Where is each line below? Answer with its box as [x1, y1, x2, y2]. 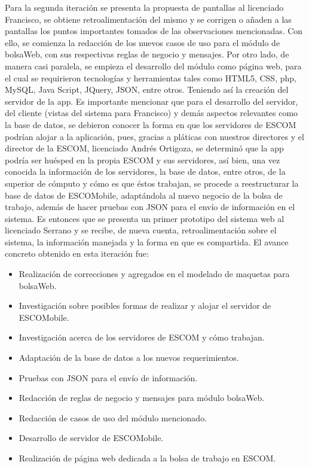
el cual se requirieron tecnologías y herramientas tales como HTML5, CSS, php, [5, 71, 296, 84]
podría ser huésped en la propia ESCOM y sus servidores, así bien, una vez [5, 153, 280, 166]
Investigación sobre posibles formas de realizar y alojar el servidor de [19, 299, 271, 312]
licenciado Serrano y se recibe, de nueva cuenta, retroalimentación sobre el [5, 224, 277, 236]
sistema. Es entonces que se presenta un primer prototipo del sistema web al [5, 212, 284, 224]
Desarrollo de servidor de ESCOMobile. [19, 431, 164, 444]
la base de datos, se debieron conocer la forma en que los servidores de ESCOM [5, 118, 296, 130]
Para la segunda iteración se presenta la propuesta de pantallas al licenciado [5, 1, 284, 13]
